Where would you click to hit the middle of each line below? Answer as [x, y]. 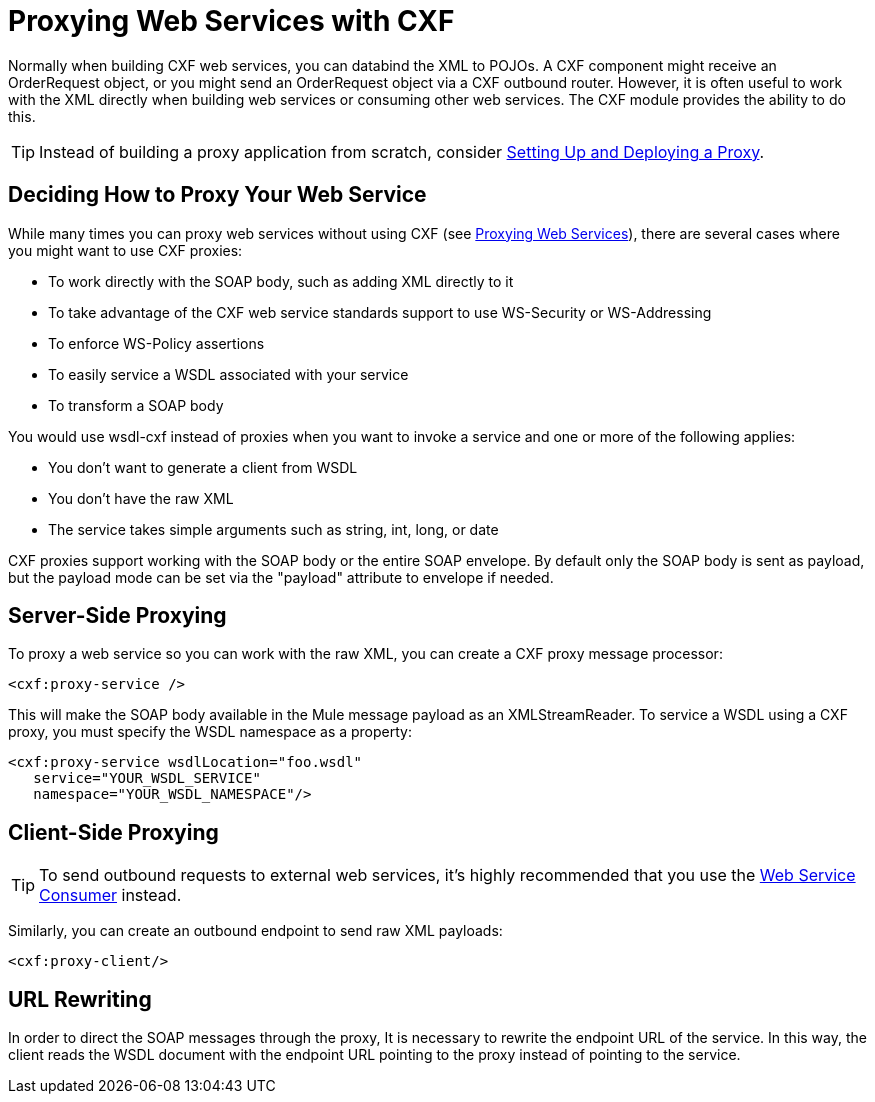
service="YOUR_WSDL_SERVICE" [147, 778]
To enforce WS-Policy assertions [156, 343]
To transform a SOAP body [136, 405]
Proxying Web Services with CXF [231, 21]
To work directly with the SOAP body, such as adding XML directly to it [281, 281]
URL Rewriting [80, 999]
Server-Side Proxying [117, 616]
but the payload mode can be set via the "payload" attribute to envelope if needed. [281, 577]
